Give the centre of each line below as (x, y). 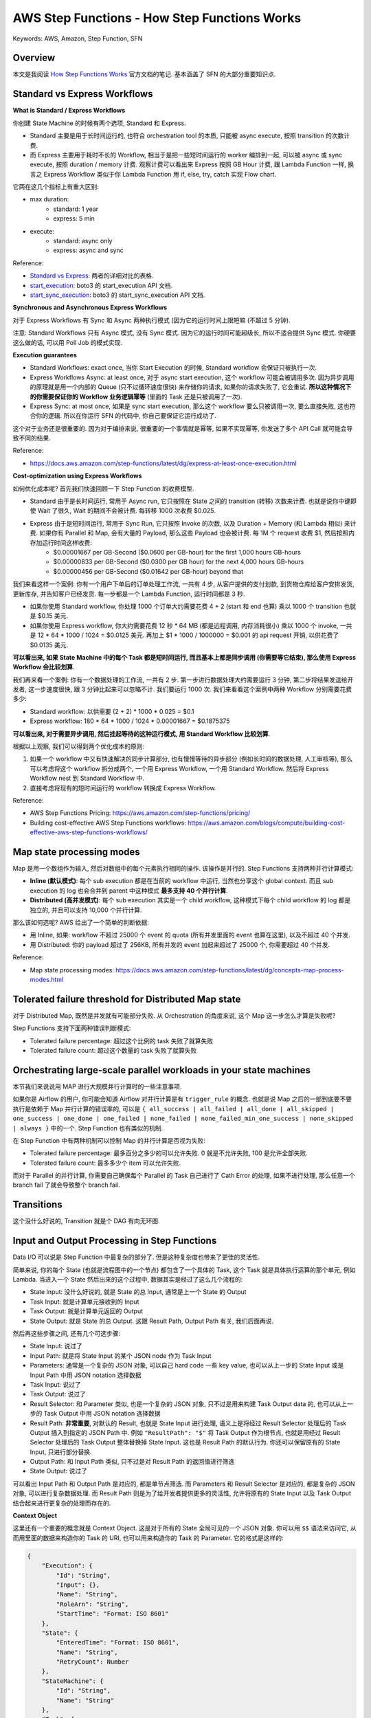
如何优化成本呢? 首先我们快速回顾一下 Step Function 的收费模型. (104, 489)
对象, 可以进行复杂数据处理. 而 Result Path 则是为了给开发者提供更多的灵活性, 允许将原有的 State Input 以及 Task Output (182, 1493)
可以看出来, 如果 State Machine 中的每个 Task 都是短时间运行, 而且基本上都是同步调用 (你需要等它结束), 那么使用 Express (184, 657)
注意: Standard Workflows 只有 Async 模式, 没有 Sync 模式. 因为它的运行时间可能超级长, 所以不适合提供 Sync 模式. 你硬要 (184, 333)
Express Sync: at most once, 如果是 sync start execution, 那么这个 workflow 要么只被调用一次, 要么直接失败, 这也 (190, 406)
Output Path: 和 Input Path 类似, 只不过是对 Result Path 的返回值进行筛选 (132, 1462)
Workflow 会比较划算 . (44, 667)
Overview (34, 58)
